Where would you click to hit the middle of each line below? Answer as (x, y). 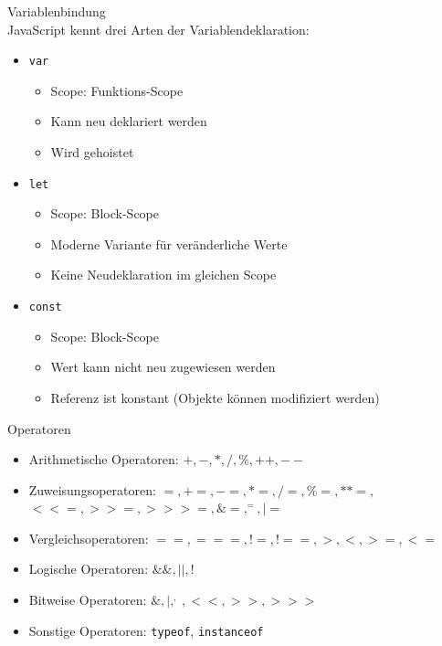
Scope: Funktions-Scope (117, 90)
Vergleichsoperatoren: (89, 538)
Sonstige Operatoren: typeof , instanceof (146, 630)
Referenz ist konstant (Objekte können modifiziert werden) (215, 397)
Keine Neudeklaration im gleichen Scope (163, 275)
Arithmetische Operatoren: (104, 459)
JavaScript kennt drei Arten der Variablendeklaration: (158, 29)
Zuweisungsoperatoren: (92, 489)
